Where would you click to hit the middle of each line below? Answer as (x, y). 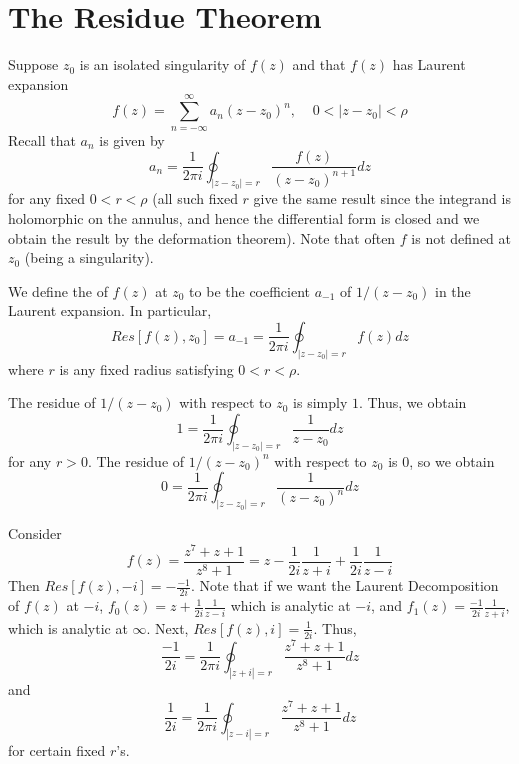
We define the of (58, 290)
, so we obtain (452, 460)
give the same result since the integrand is (382, 198)
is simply (320, 402)
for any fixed (47, 198)
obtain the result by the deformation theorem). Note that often (202, 237)
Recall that (42, 139)
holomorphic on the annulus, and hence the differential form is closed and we (244, 218)
